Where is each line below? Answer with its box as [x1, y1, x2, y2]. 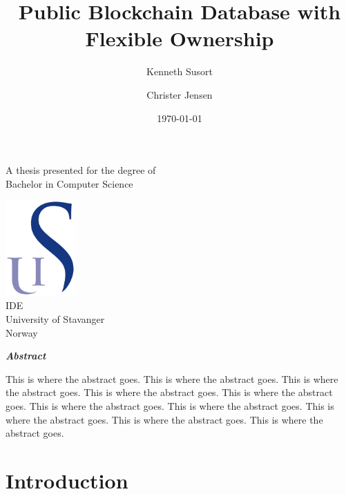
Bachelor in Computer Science [6, 176, 133, 190]
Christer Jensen [146, 87, 213, 101]
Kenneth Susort [146, 64, 213, 79]
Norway [6, 325, 38, 339]
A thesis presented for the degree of [6, 163, 156, 177]
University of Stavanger [6, 312, 105, 326]
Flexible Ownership [85, 24, 274, 52]
